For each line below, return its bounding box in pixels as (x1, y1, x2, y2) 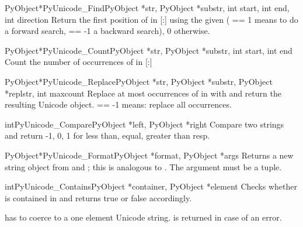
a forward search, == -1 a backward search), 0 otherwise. (5, 25, 210, 37)
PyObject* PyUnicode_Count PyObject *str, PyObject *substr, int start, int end (5, 44, 292, 56)
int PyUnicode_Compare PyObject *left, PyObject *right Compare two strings (5, 118, 284, 130)
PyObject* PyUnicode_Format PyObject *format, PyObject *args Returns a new (5, 149, 294, 161)
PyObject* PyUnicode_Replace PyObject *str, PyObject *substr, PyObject (5, 75, 273, 87)
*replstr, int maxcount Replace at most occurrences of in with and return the (5, 87, 281, 99)
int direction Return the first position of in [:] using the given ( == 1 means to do (5, 13, 298, 25)
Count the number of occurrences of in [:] (5, 56, 152, 68)
